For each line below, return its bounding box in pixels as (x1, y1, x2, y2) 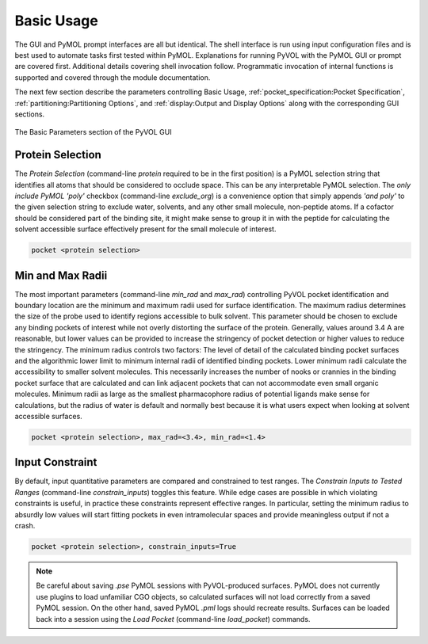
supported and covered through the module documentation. (14, 72, 211, 82)
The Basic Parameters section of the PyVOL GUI (14, 128, 172, 137)
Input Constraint (14, 455, 97, 469)
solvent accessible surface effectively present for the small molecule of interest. (14, 224, 277, 234)
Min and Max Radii (14, 269, 108, 282)
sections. (14, 109, 45, 119)
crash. (14, 520, 36, 530)
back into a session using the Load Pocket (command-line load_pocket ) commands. (36, 614, 311, 623)
